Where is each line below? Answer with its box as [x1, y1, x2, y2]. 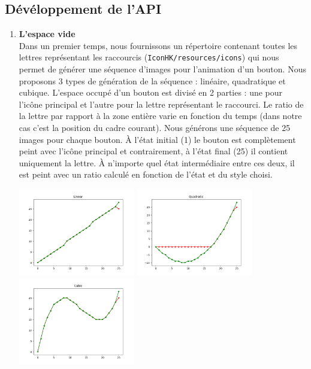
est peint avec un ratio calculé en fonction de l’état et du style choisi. [19, 168, 273, 181]
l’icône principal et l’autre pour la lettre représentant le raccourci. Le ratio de [19, 97, 304, 110]
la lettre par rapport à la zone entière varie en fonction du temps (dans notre [19, 109, 302, 122]
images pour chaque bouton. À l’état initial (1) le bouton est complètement [19, 133, 296, 145]
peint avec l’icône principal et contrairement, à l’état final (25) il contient [19, 145, 288, 157]
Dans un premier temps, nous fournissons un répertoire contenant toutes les [19, 39, 298, 51]
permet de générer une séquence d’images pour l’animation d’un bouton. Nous [19, 63, 306, 75]
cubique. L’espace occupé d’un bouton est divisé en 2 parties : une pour [19, 86, 283, 99]
